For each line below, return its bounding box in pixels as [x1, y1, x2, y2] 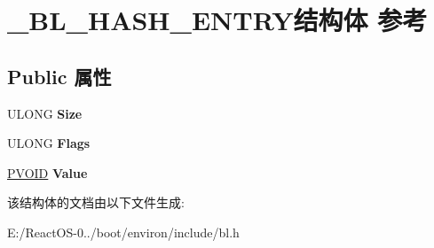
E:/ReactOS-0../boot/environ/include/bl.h [7, 222, 240, 241]
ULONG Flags [7, 134, 91, 152]
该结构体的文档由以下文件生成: [7, 193, 185, 212]
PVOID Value [7, 163, 88, 182]
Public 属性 [7, 62, 112, 89]
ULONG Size [7, 104, 83, 122]
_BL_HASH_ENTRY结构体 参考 [7, 2, 428, 38]
